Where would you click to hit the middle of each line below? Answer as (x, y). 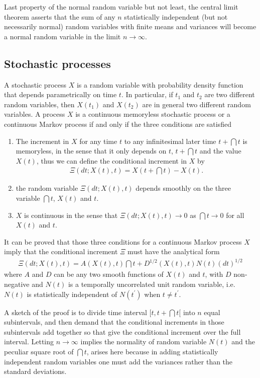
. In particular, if (147, 94)
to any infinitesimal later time (170, 141)
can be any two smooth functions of (109, 274)
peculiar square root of (39, 352)
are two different (230, 94)
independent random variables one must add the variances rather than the (118, 361)
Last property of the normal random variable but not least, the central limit (121, 7)
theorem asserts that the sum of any (60, 16)
